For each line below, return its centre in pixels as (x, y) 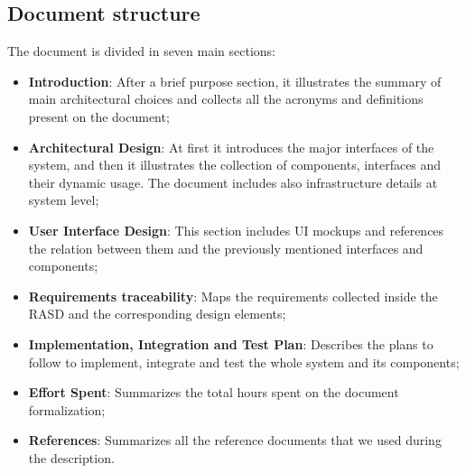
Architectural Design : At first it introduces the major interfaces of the (231, 147)
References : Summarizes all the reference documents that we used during (235, 440)
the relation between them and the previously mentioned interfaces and (226, 248)
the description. (71, 457)
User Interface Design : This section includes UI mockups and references (236, 230)
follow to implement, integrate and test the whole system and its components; (244, 362)
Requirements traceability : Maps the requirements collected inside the (233, 296)
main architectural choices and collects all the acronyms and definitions (226, 99)
